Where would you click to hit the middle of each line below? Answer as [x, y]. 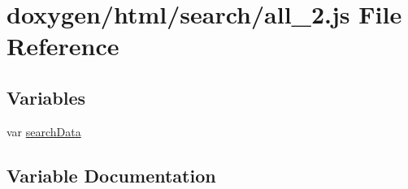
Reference [63, 46]
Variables [46, 97]
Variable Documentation [111, 175]
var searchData [44, 131]
